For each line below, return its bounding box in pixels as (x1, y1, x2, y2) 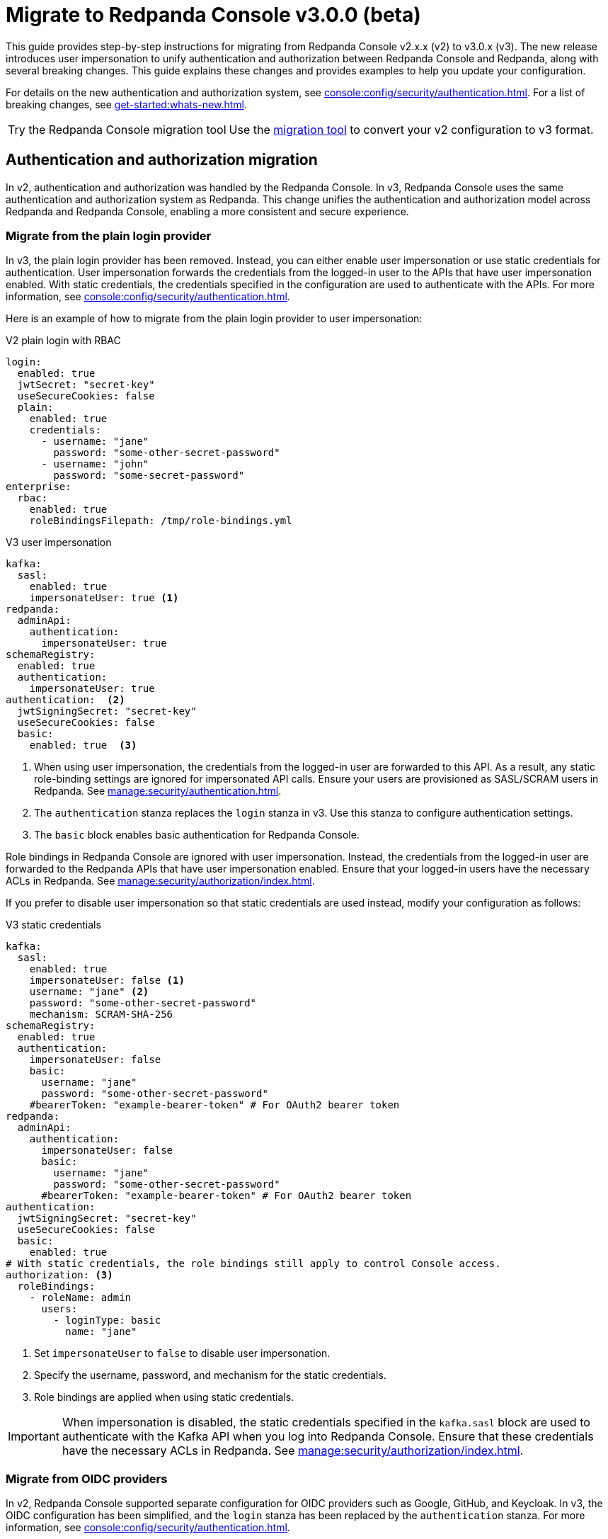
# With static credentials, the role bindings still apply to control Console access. (6, 1258, 501, 1270)
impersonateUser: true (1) (29, 592, 179, 604)
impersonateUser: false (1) (29, 975, 185, 987)
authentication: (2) (6, 694, 125, 706)
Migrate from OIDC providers (6, 1471, 168, 1486)
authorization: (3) (6, 1269, 113, 1281)
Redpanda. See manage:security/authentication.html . (34, 785, 282, 797)
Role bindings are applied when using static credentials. (34, 1391, 294, 1404)
